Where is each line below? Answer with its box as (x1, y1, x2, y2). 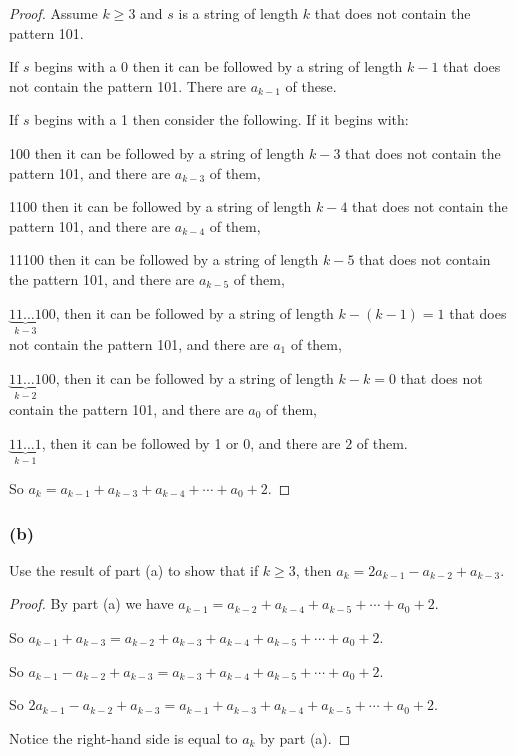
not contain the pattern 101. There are (9, 75, 246, 96)
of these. (285, 75, 337, 96)
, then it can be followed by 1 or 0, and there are (41, 432, 341, 453)
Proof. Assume (9, 3, 98, 23)
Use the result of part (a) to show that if (9, 559, 259, 580)
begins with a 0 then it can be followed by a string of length (34, 56, 403, 77)
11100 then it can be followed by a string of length (9, 249, 319, 270)
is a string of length (178, 3, 299, 23)
